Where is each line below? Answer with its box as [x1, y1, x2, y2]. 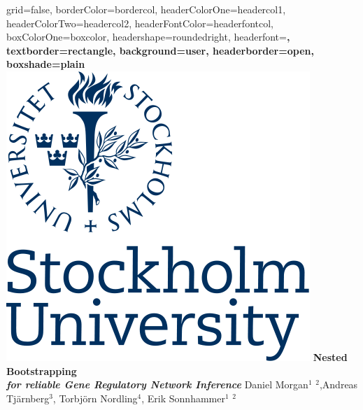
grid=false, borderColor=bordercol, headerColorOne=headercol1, [6, 2, 286, 16]
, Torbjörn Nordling [52, 390, 138, 405]
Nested [313, 349, 348, 364]
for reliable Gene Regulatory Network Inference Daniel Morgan [6, 377, 308, 392]
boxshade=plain [6, 57, 85, 71]
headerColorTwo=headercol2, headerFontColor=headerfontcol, [6, 15, 273, 30]
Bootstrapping [6, 363, 77, 378]
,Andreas [319, 377, 358, 392]
